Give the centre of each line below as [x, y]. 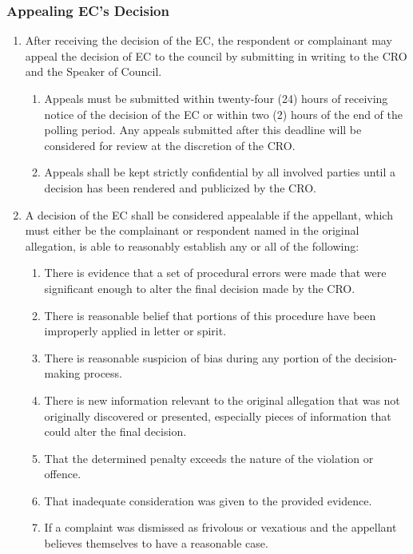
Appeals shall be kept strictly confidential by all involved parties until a [220, 172]
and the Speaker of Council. [93, 71]
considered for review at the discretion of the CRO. [170, 145]
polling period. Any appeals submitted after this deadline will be [203, 130]
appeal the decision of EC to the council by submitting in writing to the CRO [216, 55]
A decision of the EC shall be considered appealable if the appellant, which [209, 214]
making [62, 373]
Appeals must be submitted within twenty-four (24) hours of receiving [216, 98]
